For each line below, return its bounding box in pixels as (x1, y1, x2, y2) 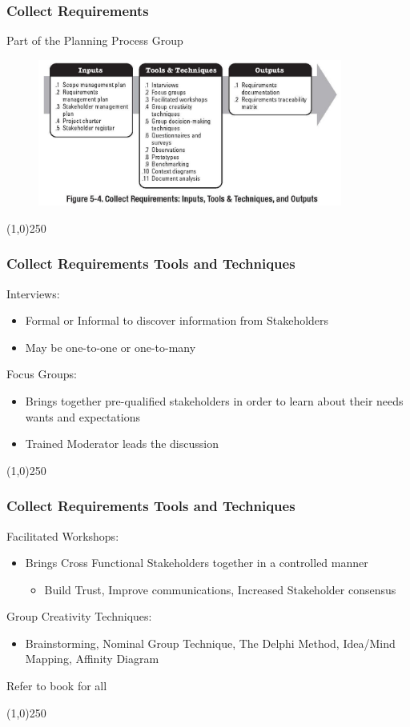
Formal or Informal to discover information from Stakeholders (25, 312, 329, 329)
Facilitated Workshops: (6, 527, 119, 544)
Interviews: (6, 285, 60, 302)
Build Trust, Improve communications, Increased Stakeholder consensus (44, 581, 396, 597)
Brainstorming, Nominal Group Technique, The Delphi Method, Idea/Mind (25, 634, 396, 651)
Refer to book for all (6, 677, 107, 694)
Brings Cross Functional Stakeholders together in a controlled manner (25, 554, 368, 571)
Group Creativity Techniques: (6, 608, 152, 625)
